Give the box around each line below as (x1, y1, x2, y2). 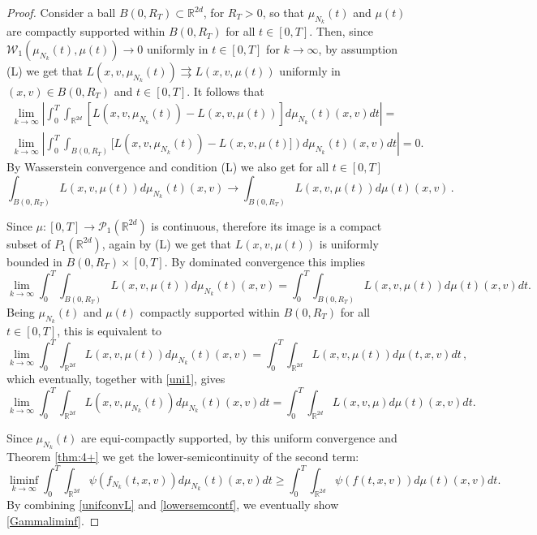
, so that (262, 4, 305, 20)
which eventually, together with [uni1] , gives (6, 369, 226, 386)
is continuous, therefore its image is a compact (151, 217, 382, 234)
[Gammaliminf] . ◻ (6, 511, 100, 529)
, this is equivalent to (57, 322, 162, 339)
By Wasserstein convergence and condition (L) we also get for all (6, 158, 329, 175)
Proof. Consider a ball (6, 4, 116, 20)
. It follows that (187, 82, 264, 99)
